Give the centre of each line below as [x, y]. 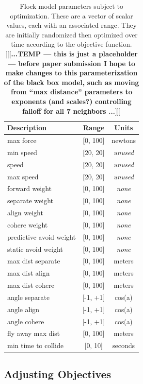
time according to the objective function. [71, 44]
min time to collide [35, 345]
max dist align [29, 273]
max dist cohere [31, 285]
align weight [25, 213]
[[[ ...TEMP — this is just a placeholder [71, 53]
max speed [23, 176]
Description [27, 128]
